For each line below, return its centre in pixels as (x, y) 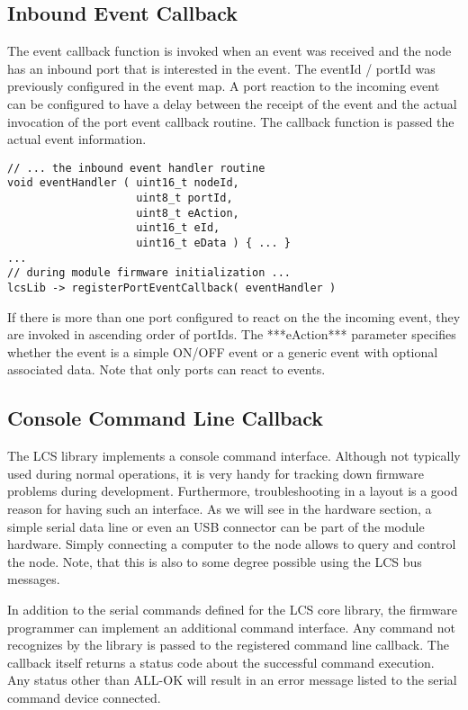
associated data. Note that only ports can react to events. (166, 369)
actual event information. (77, 139)
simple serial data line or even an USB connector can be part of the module (216, 526)
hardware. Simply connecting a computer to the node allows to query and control (232, 544)
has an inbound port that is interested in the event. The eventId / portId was (221, 68)
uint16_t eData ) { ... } (213, 243)
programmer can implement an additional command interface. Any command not (231, 627)
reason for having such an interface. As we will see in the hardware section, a (220, 509)
